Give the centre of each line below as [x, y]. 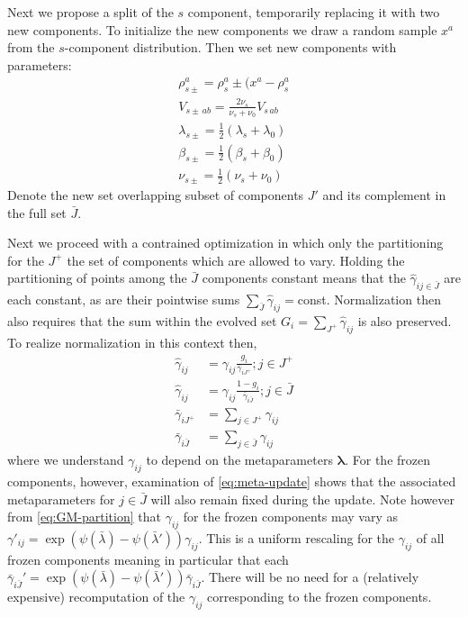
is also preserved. [405, 320]
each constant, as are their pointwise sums [124, 299]
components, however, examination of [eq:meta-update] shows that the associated [232, 481]
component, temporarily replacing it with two [314, 12]
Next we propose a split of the [90, 12]
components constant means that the [304, 278]
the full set [37, 212]
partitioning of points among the [97, 278]
